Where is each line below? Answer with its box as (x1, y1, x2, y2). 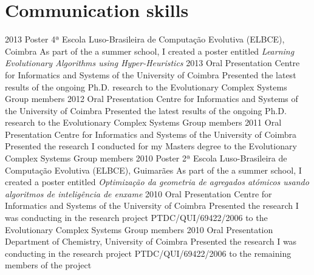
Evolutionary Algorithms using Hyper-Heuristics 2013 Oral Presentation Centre (5, 56, 300, 69)
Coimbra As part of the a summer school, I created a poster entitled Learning (5, 44, 295, 57)
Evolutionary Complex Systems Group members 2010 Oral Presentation (5, 223, 273, 236)
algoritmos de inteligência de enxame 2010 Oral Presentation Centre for (5, 187, 272, 200)
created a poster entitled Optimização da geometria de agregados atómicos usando (5, 175, 309, 188)
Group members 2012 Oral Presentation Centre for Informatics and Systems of (5, 92, 298, 105)
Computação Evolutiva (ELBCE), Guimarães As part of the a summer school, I (5, 163, 302, 176)
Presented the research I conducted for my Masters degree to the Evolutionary (5, 140, 297, 152)
